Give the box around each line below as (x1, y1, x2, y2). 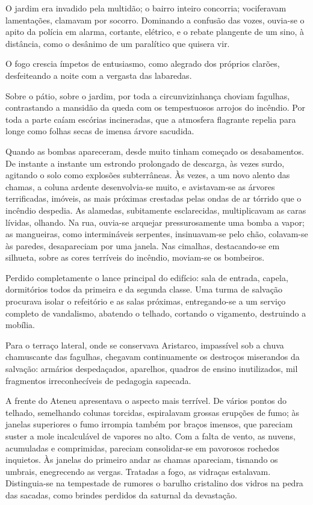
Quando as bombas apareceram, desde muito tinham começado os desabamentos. (5, 144, 304, 157)
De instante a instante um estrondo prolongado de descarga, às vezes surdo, (5, 156, 285, 169)
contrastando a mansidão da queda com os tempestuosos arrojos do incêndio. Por (5, 101, 305, 114)
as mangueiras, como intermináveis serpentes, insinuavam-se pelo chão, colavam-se (5, 228, 308, 240)
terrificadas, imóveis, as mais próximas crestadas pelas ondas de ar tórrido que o (5, 192, 302, 205)
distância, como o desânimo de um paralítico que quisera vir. (5, 37, 230, 49)
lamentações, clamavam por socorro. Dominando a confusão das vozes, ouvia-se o (5, 13, 305, 26)
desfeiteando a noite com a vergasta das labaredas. (5, 69, 192, 81)
